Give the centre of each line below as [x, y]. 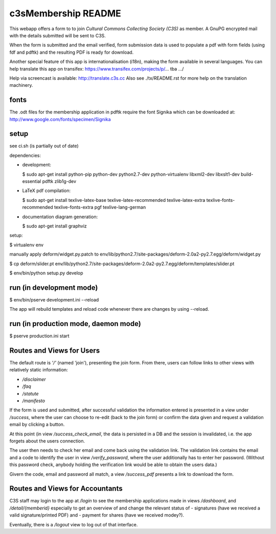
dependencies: [25, 155]
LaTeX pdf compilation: [47, 191]
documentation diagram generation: [60, 217]
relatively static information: [39, 370]
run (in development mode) [54, 287]
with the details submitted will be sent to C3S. [57, 35]
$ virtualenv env [26, 245]
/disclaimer [34, 379]
